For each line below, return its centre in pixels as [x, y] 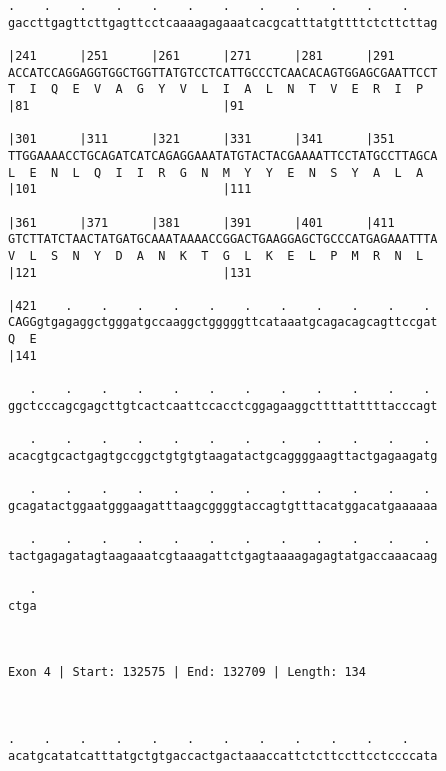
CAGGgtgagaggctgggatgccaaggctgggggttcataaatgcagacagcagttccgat [223, 322]
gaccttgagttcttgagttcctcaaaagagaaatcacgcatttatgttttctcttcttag [223, 22]
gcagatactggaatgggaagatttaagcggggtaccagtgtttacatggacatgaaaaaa [223, 505]
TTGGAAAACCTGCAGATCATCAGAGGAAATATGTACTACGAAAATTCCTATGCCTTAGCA [223, 155]
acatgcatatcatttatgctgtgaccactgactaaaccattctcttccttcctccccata [223, 755]
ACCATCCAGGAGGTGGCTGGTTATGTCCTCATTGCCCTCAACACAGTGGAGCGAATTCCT [223, 72]
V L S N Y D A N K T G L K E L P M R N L [216, 255]
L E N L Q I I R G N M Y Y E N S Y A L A [216, 172]
